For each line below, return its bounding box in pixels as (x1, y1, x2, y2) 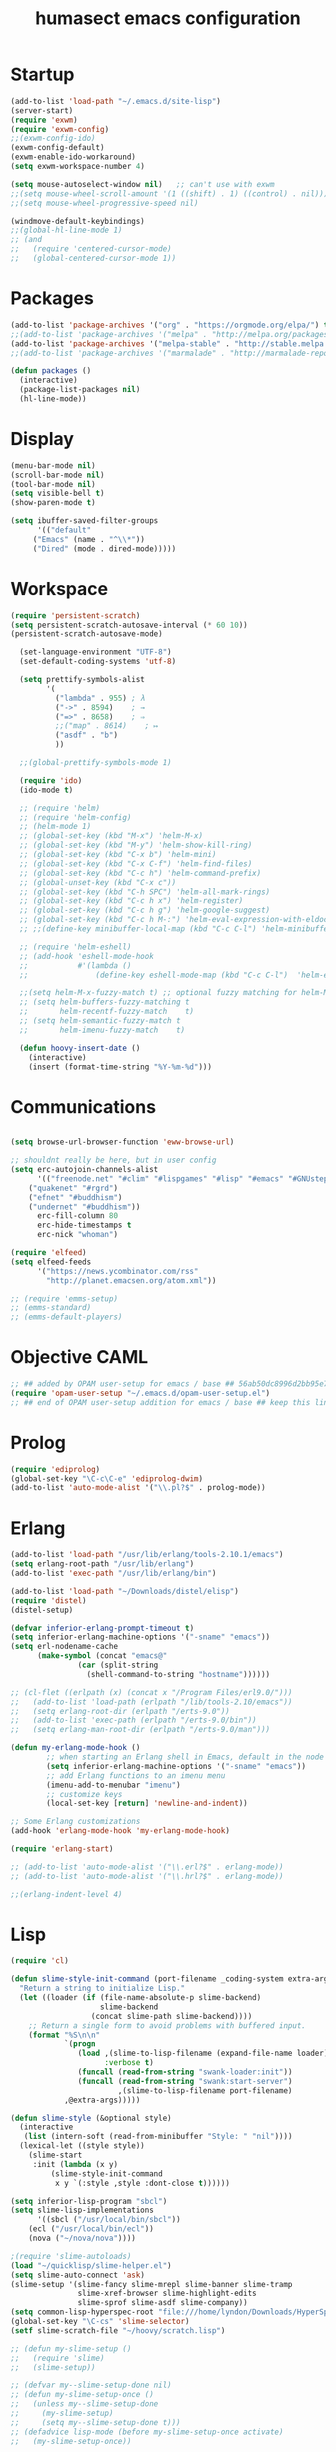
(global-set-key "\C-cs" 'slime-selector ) (10, 2317, 190, 2327)
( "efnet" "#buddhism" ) (28, 1192, 123, 1202)
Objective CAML (10, 1346, 149, 1369)
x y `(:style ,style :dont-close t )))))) (54, 2178, 230, 2188)
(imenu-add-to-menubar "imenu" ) (46, 1780, 182, 1790)
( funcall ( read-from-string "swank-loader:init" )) (77, 2067, 293, 2077)
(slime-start (28, 2150, 83, 2161)
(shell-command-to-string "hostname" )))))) (86, 1669, 271, 1679)
